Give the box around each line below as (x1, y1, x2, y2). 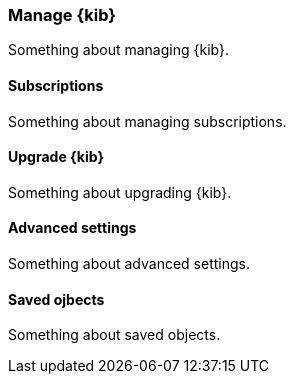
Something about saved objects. (8, 326, 221, 344)
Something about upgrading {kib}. (8, 183, 232, 201)
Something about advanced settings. (8, 255, 250, 273)
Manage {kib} (8, 5, 117, 25)
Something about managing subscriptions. (8, 112, 287, 130)
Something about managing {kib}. (8, 41, 229, 59)
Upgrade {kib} (8, 148, 104, 166)
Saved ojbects (8, 290, 105, 308)
